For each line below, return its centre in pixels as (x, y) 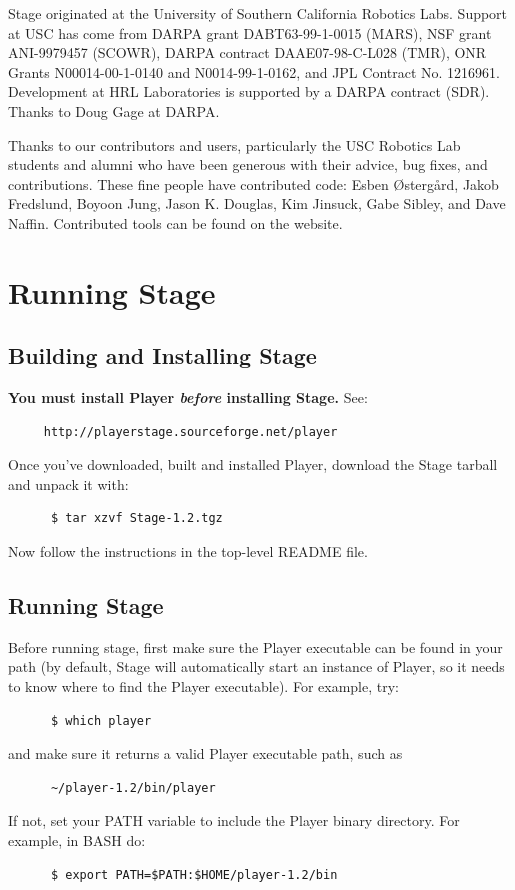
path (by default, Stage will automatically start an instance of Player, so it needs (256, 666)
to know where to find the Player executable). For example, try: (203, 686)
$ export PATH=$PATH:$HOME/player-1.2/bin (194, 874)
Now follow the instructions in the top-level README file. (188, 551)
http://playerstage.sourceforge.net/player (190, 431)
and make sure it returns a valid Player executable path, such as (205, 753)
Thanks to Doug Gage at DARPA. (114, 110)
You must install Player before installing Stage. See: (188, 397)
